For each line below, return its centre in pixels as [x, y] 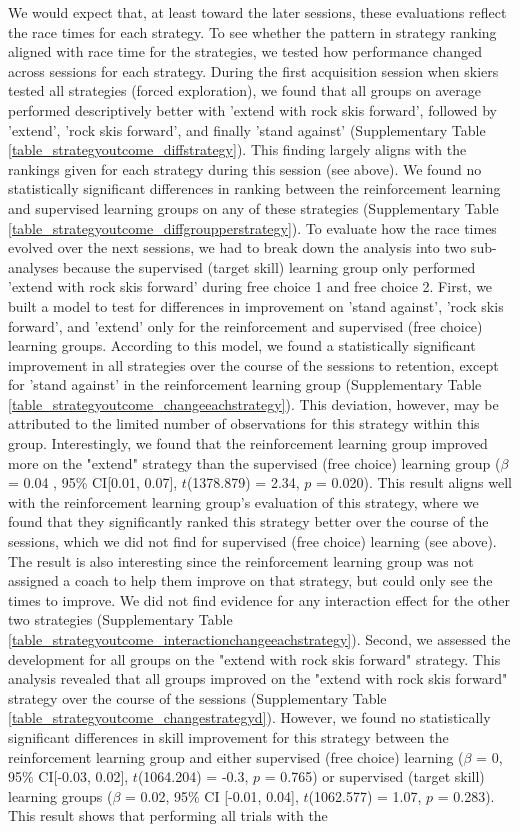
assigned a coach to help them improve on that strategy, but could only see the [250, 580]
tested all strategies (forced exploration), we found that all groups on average [245, 90]
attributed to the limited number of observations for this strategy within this [244, 423]
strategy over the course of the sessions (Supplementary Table [197, 697]
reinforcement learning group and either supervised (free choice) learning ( [236, 756]
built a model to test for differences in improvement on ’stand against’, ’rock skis [256, 305]
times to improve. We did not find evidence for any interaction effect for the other [259, 599]
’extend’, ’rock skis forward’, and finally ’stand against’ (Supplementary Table [247, 129]
